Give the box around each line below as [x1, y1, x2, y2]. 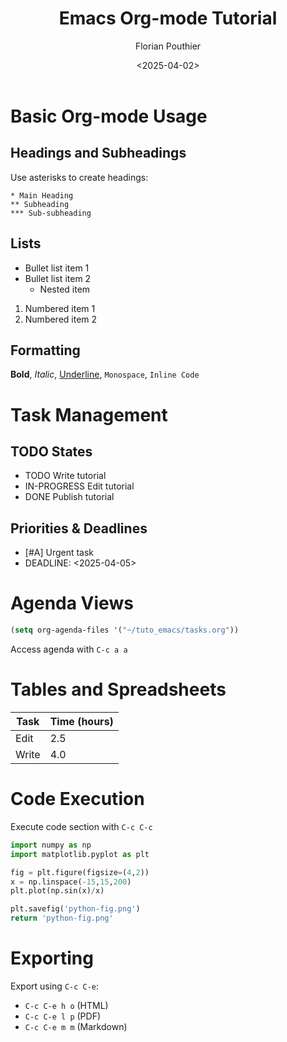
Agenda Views [10, 592, 134, 615]
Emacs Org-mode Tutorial [58, 7, 278, 30]
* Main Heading [10, 190, 74, 201]
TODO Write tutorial [24, 470, 107, 482]
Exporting [10, 947, 94, 970]
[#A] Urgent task [24, 547, 95, 559]
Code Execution [10, 788, 145, 811]
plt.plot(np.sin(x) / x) [10, 886, 105, 896]
